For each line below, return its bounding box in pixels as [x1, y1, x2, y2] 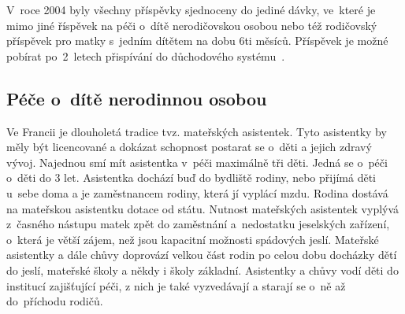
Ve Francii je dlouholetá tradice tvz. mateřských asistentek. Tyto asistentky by [6, 123, 387, 139]
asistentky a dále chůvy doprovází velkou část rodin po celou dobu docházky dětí [6, 246, 397, 263]
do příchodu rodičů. [6, 293, 103, 309]
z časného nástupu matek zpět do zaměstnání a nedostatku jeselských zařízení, [6, 216, 390, 232]
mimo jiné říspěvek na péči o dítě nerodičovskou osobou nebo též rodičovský [6, 17, 377, 33]
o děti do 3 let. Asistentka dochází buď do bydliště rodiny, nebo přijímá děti [6, 169, 376, 186]
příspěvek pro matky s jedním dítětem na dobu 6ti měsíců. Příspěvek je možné [6, 32, 388, 49]
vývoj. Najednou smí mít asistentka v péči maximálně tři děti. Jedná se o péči [6, 153, 388, 170]
